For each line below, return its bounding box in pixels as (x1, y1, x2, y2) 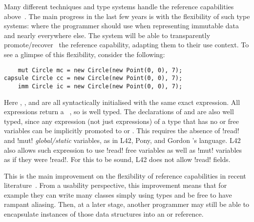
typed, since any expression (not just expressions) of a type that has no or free (4, 116, 239, 126)
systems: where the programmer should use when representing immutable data (4, 20, 239, 31)
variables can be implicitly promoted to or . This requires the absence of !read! (4, 125, 239, 136)
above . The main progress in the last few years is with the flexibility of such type (4, 11, 250, 21)
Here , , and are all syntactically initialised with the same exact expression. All (4, 97, 240, 107)
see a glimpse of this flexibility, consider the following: (4, 49, 165, 59)
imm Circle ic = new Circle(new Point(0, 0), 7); (18, 82, 183, 90)
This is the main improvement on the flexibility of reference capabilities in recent (4, 170, 246, 181)
